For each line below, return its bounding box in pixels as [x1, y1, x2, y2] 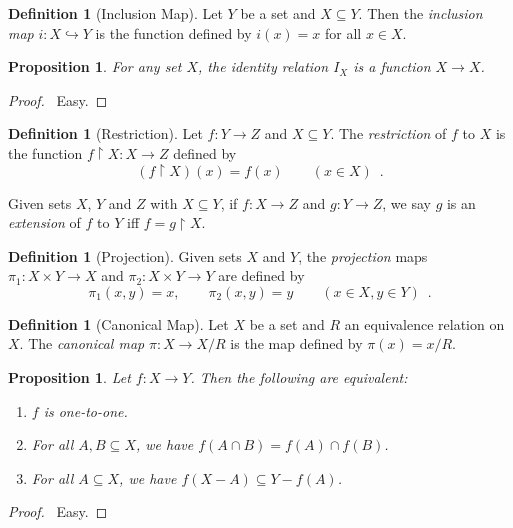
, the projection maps [298, 245, 428, 266]
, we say [382, 192, 431, 213]
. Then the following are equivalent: [190, 367, 408, 388]
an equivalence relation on [344, 313, 505, 334]
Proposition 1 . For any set [8, 56, 182, 77]
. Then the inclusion [358, 3, 483, 23]
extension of [8, 212, 81, 233]
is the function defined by [95, 22, 252, 43]
